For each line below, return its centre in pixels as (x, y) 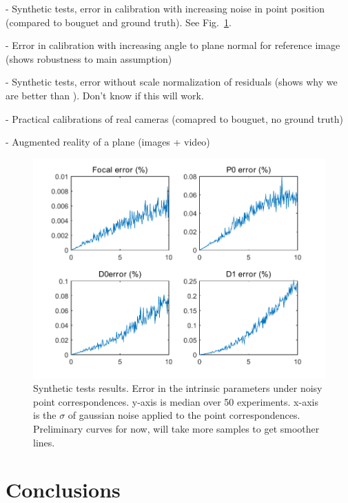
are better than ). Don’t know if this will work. (105, 95)
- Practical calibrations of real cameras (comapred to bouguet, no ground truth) (174, 118)
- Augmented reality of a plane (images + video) (108, 142)
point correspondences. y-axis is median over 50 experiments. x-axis (176, 401)
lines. (44, 442)
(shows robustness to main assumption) (89, 58)
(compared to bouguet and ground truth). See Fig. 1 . (119, 22)
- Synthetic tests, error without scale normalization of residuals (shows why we (172, 82)
